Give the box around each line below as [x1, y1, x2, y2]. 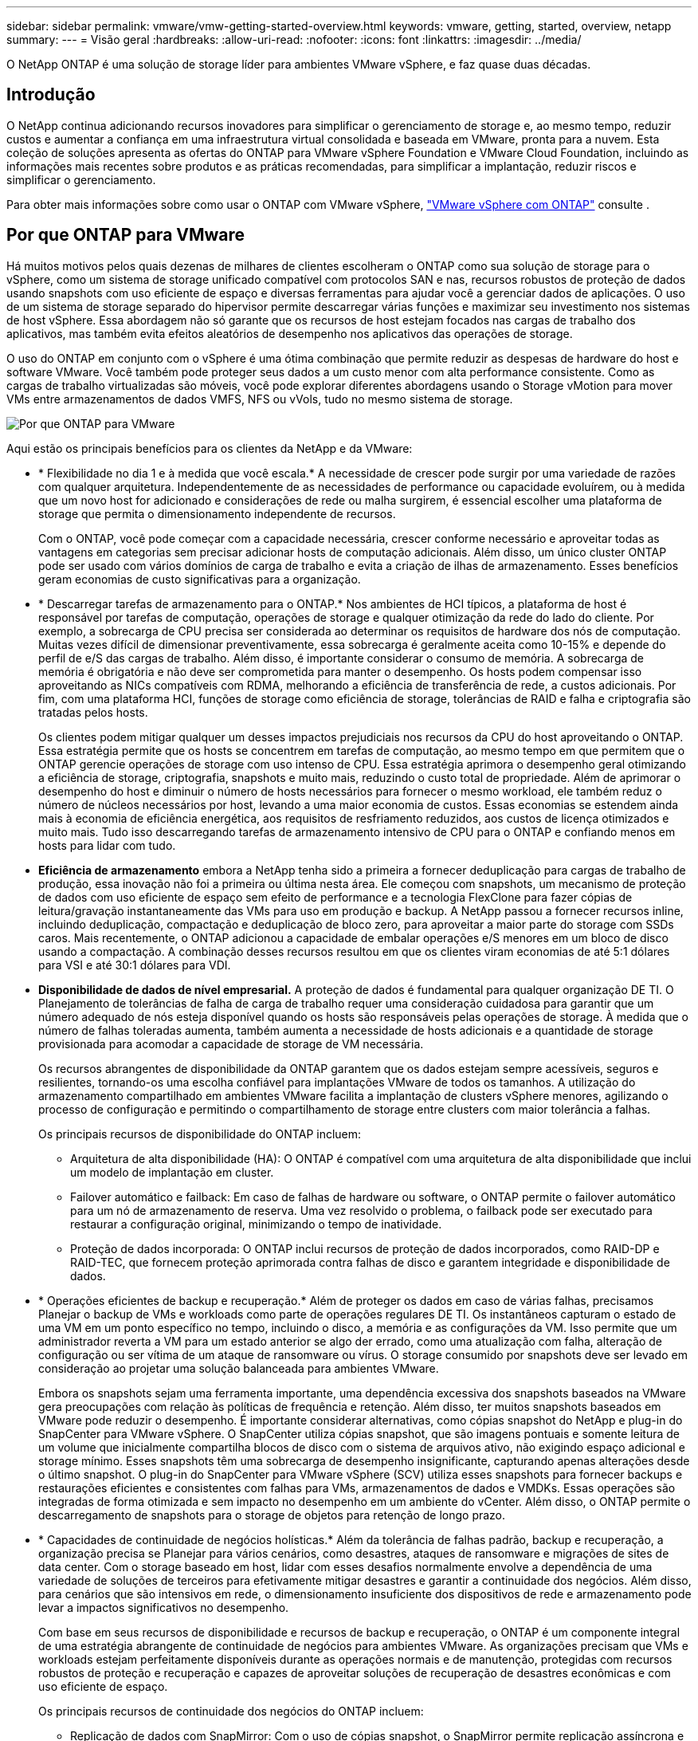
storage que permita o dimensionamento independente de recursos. [38, 506, 396, 521]
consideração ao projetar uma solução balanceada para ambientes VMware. [38, 1361, 439, 1375]
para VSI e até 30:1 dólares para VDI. [38, 957, 231, 972]
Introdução [6, 84, 96, 105]
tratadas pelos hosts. [38, 705, 148, 719]
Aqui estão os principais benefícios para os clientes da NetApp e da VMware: [6, 441, 413, 455]
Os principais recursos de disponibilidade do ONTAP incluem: [38, 1126, 362, 1141]
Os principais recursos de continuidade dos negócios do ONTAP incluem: [38, 1704, 424, 1718]
